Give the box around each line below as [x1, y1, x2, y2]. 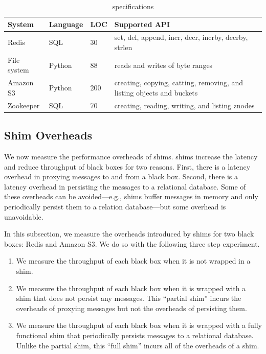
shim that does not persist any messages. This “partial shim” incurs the [16, 293, 241, 303]
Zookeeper [8, 100, 40, 110]
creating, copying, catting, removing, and [114, 77, 243, 88]
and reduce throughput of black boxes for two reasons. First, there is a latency [4, 161, 251, 172]
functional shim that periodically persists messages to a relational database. [16, 329, 254, 340]
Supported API [114, 18, 170, 29]
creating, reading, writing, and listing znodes [114, 100, 255, 110]
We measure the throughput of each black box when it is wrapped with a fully [16, 320, 262, 331]
